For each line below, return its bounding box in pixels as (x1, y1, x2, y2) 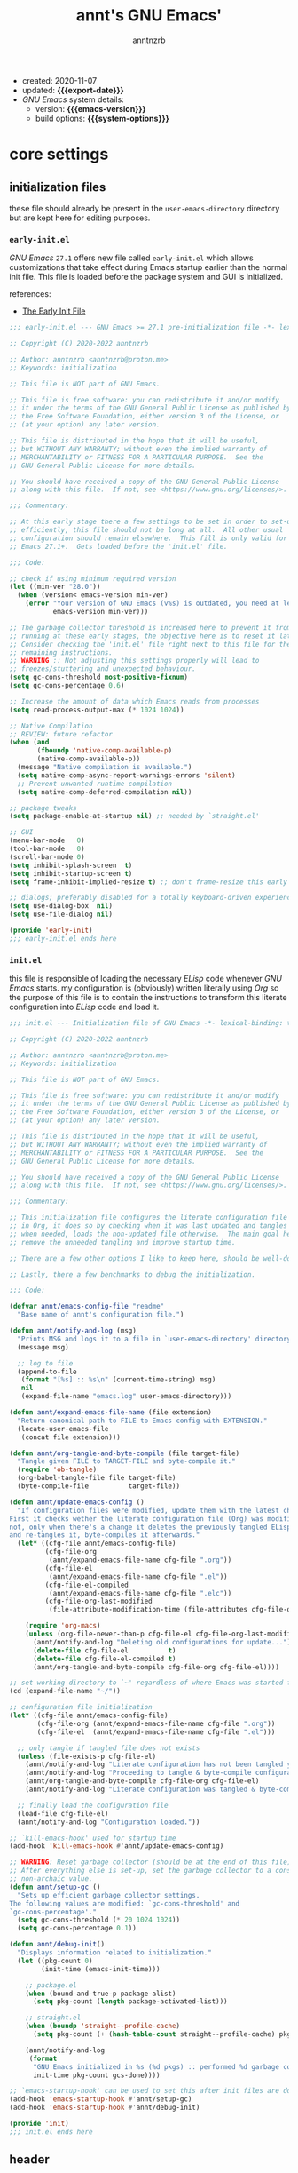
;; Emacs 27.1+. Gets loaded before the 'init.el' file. (9, 542, 228, 551)
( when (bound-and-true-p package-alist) (25, 1989, 176, 1998)
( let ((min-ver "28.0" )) (9, 583, 101, 592)
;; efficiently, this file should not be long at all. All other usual (9, 526, 284, 535)
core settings (9, 144, 109, 164)
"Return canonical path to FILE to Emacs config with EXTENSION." (17, 1416, 268, 1425)
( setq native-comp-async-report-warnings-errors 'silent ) (17, 770, 237, 780)
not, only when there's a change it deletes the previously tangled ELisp (9, 1523, 292, 1532)
